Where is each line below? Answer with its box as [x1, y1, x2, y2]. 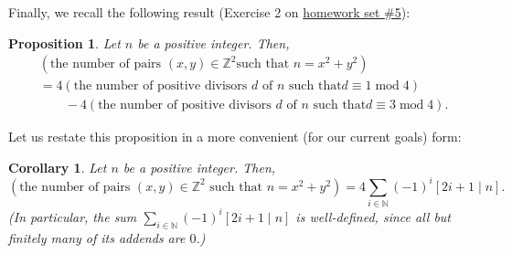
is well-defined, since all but [295, 206, 452, 226]
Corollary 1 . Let [8, 157, 107, 176]
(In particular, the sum [8, 206, 137, 226]
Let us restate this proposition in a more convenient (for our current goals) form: [8, 127, 462, 146]
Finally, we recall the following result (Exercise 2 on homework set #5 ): [8, 3, 411, 21]
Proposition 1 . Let [8, 33, 121, 52]
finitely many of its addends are [8, 228, 186, 247]
